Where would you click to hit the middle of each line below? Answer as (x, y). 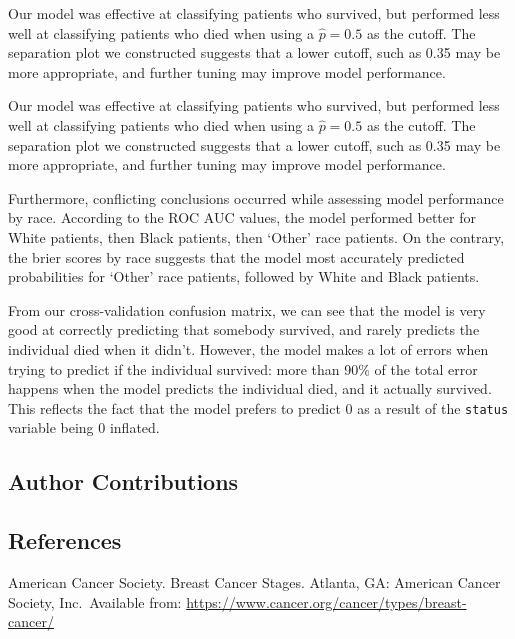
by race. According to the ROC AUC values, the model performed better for (242, 217)
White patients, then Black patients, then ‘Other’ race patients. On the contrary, (256, 236)
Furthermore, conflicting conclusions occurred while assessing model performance (256, 197)
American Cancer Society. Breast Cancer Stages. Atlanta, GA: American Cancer (254, 581)
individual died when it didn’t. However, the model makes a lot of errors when (248, 348)
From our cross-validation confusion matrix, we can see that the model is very (247, 309)
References (65, 540)
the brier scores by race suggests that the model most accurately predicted (236, 256)
